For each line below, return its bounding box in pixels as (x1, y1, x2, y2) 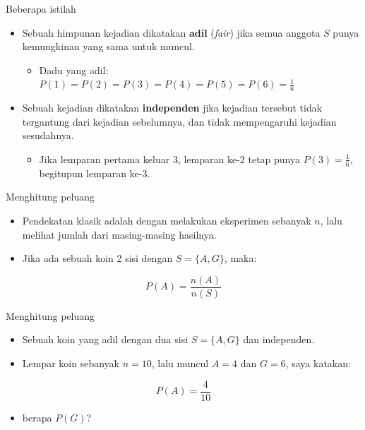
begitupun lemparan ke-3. (39, 165, 150, 180)
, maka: (224, 251, 257, 265)
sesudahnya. (22, 128, 74, 143)
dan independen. (243, 332, 315, 347)
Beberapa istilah (6, 1, 76, 16)
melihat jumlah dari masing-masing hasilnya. (22, 227, 217, 241)
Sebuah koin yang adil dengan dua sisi (22, 332, 189, 347)
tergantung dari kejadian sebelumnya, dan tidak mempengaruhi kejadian (22, 114, 337, 129)
